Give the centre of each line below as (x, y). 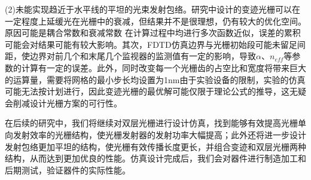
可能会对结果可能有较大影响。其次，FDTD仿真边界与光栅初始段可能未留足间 (155, 44)
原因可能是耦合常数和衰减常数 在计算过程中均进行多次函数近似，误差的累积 (153, 33)
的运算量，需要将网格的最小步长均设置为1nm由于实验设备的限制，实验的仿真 (155, 79)
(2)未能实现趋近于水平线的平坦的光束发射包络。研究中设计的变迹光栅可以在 (153, 9)
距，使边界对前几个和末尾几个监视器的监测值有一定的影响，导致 (130, 56)
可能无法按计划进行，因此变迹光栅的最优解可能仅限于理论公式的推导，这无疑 (155, 91)
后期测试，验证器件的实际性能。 (68, 170)
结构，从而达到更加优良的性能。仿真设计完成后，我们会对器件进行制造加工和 (155, 158)
